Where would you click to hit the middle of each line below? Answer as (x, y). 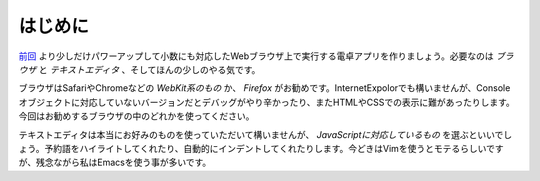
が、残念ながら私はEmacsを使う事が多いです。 (115, 162)
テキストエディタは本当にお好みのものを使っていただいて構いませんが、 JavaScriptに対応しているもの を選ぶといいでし (265, 134)
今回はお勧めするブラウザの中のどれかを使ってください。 (136, 116)
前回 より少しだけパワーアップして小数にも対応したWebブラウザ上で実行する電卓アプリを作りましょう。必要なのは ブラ (266, 56)
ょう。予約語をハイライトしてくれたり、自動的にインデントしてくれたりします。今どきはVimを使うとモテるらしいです (261, 148)
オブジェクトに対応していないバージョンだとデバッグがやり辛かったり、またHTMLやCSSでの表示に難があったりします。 (266, 102)
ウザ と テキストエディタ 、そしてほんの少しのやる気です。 (139, 69)
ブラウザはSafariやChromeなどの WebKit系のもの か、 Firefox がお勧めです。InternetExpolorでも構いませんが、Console (264, 88)
